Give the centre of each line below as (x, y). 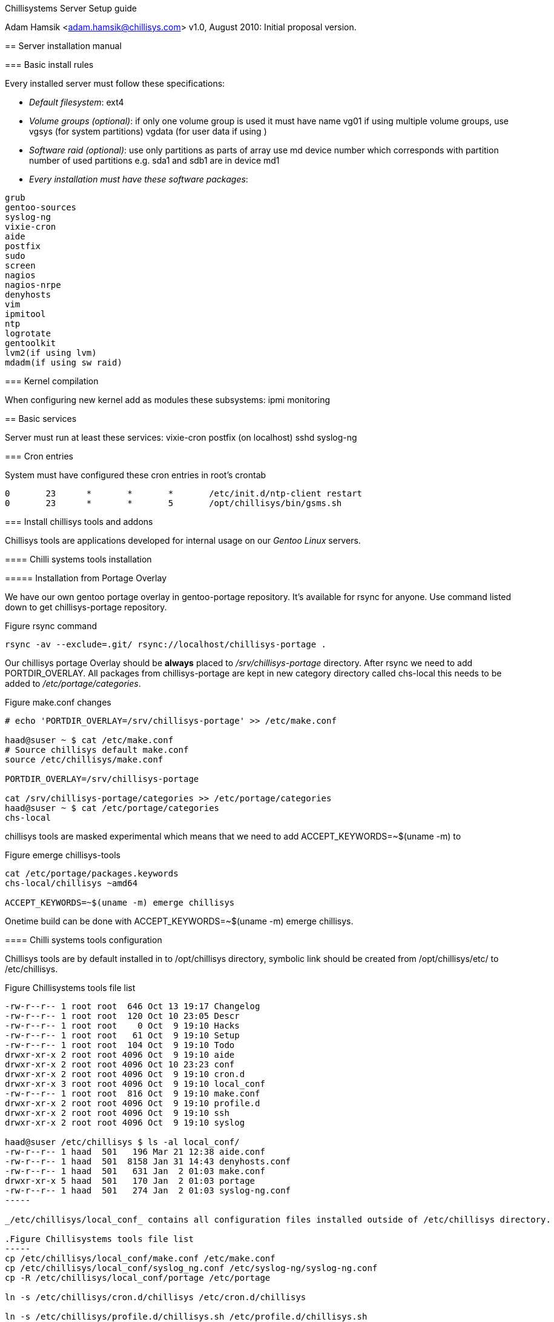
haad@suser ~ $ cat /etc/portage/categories (112, 808)
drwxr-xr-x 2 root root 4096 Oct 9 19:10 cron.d (125, 1074)
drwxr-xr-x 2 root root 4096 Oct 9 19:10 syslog (125, 1123)
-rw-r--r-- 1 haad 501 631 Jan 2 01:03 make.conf (135, 1171)
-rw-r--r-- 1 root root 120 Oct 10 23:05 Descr (122, 1016)
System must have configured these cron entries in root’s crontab (136, 475)
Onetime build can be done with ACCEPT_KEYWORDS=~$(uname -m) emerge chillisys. (179, 921)
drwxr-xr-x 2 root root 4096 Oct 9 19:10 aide (120, 1055)
